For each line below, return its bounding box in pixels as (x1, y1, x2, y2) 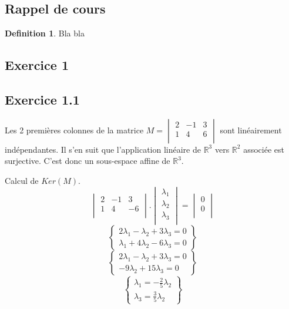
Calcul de (5, 174, 39, 186)
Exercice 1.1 (5, 90, 80, 108)
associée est (243, 143, 284, 155)
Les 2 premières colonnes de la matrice (5, 123, 144, 136)
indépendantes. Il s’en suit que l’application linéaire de (5, 143, 201, 155)
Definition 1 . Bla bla (5, 27, 85, 39)
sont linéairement (220, 123, 282, 136)
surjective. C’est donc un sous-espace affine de (5, 154, 170, 167)
